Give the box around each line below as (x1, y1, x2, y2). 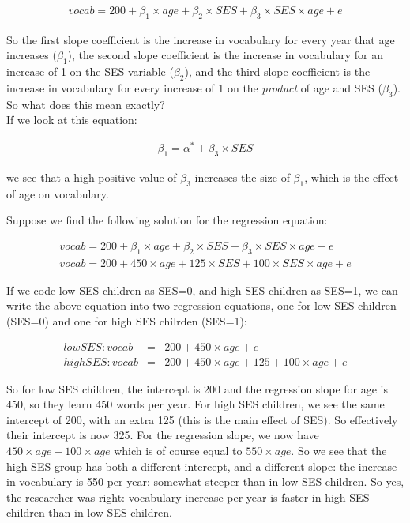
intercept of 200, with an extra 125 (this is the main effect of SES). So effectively (6, 411, 398, 427)
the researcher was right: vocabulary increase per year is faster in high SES (6, 488, 370, 505)
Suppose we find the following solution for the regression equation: (6, 212, 328, 228)
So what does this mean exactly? (6, 96, 165, 112)
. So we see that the (291, 442, 387, 458)
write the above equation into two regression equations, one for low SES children (6, 297, 397, 314)
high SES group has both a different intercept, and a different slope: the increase (6, 457, 397, 474)
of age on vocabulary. (6, 185, 109, 201)
